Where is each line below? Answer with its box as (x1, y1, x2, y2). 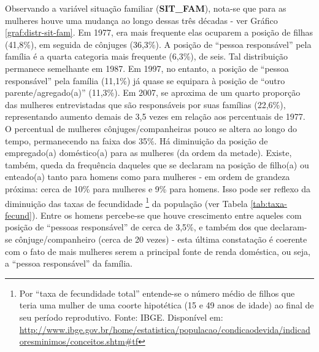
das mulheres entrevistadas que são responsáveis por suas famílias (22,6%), (5, 98, 286, 111)
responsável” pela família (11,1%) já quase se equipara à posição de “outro (5, 74, 285, 87)
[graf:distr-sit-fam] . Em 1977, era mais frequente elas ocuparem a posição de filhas (5, 26, 313, 39)
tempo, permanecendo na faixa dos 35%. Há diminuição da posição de (5, 134, 268, 147)
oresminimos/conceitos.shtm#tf (19, 335, 139, 348)
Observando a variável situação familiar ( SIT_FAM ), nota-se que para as (5, 2, 286, 14)
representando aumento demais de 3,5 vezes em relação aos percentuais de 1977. (5, 110, 306, 123)
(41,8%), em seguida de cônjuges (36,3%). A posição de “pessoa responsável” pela (5, 37, 312, 50)
